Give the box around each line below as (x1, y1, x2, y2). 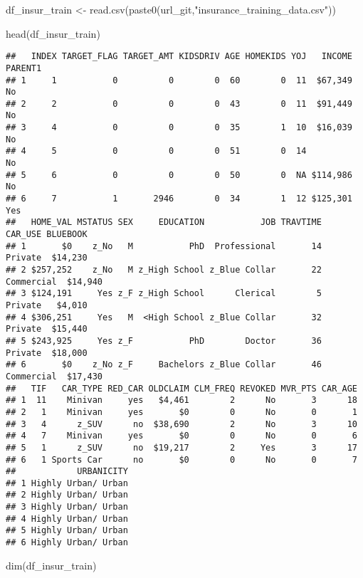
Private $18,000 (6, 347, 88, 358)
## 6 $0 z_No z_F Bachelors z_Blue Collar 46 (6, 359, 322, 370)
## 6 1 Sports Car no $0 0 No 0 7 (6, 454, 357, 465)
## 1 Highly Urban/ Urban (6, 478, 128, 488)
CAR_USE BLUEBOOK (6, 229, 88, 240)
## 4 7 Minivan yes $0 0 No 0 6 (6, 431, 357, 441)
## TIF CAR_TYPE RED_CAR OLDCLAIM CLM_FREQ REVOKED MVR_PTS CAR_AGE (6, 383, 357, 394)
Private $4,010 (6, 300, 88, 310)
